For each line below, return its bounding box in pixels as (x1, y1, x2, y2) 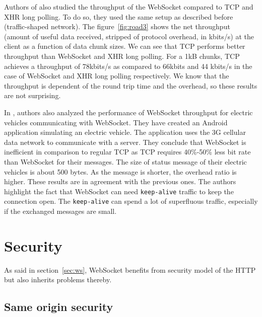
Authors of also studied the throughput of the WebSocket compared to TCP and (4, 2, 253, 12)
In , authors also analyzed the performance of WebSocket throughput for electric (4, 107, 253, 117)
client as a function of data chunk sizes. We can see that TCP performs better (4, 41, 245, 51)
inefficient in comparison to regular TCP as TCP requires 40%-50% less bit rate (4, 146, 251, 157)
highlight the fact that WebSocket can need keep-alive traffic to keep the (4, 186, 234, 196)
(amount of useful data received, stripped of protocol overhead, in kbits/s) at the (4, 31, 254, 41)
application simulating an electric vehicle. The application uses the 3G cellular (4, 127, 246, 137)
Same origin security (4, 299, 113, 314)
